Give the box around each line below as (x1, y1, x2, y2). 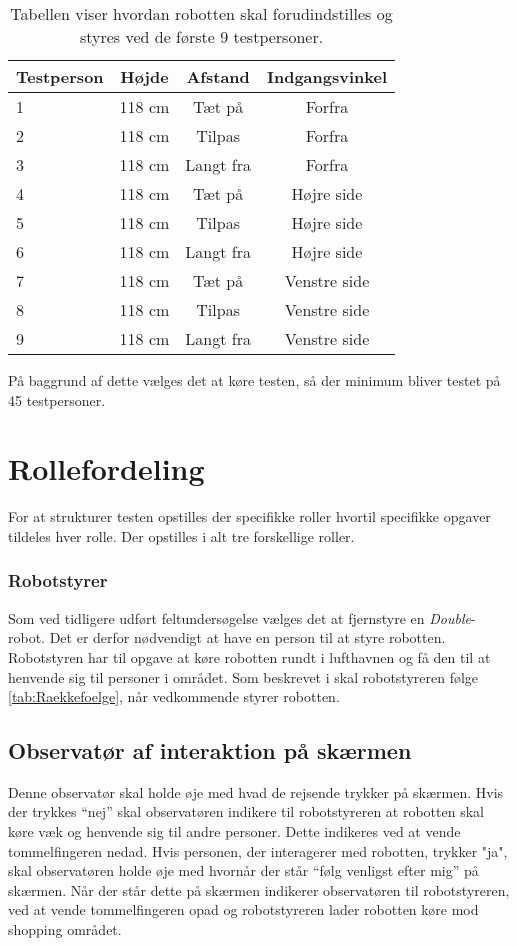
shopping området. (8, 919, 122, 940)
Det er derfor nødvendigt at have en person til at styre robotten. (49, 627, 446, 648)
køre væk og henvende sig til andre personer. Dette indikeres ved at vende (8, 821, 461, 842)
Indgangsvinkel (266, 65, 387, 88)
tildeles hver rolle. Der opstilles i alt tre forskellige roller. (8, 525, 355, 546)
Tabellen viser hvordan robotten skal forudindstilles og (10, 2, 393, 25)
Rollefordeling (8, 448, 205, 489)
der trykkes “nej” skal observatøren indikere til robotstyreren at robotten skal (8, 801, 484, 822)
